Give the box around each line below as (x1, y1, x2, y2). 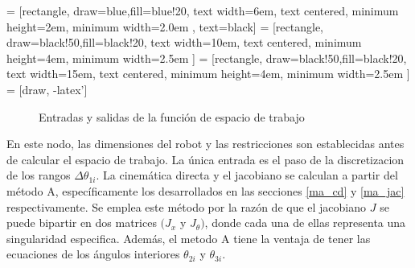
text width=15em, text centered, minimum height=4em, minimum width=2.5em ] (6, 65, 410, 82)
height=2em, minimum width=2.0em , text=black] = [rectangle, (6, 18, 323, 35)
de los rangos (6, 167, 71, 183)
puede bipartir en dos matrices (6, 214, 157, 231)
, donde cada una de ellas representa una (204, 214, 406, 231)
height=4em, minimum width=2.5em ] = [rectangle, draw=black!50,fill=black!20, (6, 49, 407, 66)
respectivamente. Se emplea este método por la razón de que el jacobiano (6, 198, 367, 215)
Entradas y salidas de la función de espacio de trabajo (39, 108, 305, 125)
